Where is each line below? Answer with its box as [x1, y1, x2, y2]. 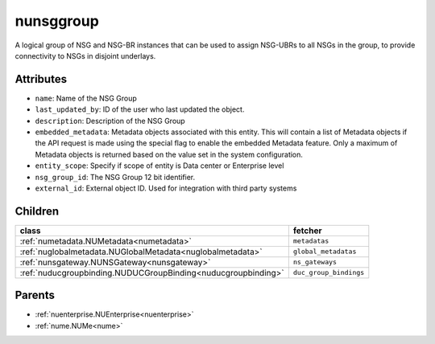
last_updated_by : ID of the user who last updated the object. [35, 104, 245, 114]
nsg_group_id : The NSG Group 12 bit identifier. [35, 172, 196, 182]
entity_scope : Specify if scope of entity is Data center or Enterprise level [35, 161, 284, 170]
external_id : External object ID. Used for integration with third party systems [35, 183, 297, 193]
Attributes [14, 72, 68, 86]
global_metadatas [292, 248, 357, 256]
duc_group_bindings [292, 268, 365, 277]
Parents [14, 289, 56, 302]
